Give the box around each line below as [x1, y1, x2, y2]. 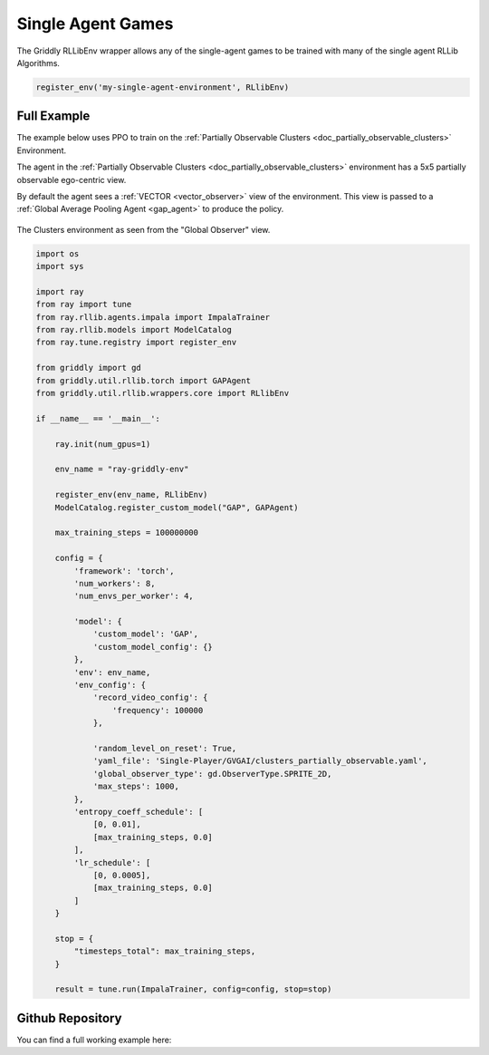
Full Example [16, 109, 91, 124]
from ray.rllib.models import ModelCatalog [35, 324, 233, 335]
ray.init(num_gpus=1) [54, 439, 151, 449]
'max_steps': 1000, [92, 781, 180, 792]
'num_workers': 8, [73, 578, 156, 588]
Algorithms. [16, 57, 61, 68]
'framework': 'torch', [73, 566, 176, 576]
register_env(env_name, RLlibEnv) [54, 489, 208, 500]
